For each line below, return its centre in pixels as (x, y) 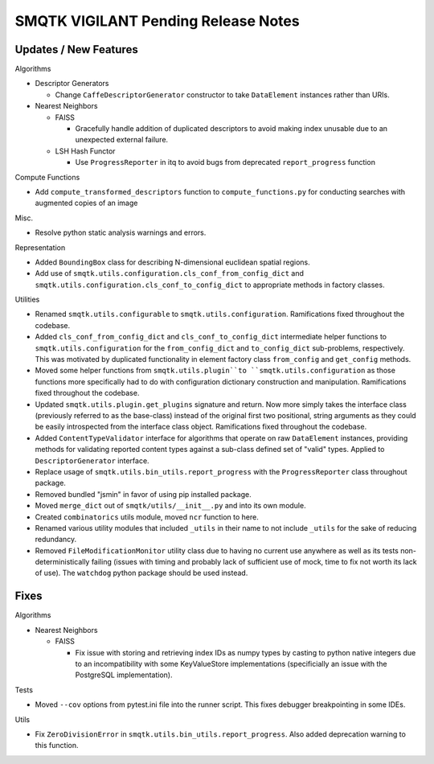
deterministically (62, 562)
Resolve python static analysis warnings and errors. (121, 232)
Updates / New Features (76, 49)
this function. (57, 746)
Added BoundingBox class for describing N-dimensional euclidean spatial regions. (172, 262)
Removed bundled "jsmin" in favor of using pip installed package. (143, 494)
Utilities (27, 300)
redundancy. (56, 540)
